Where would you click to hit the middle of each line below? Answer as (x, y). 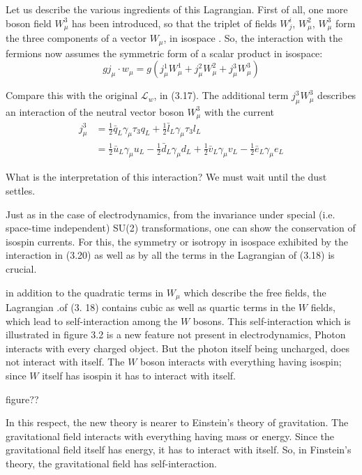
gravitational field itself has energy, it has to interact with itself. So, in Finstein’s (179, 450)
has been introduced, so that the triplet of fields (174, 23)
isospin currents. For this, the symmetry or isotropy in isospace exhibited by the (177, 241)
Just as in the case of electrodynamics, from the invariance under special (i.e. (171, 214)
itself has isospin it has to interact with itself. (139, 376)
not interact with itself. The (65, 362)
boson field (29, 23)
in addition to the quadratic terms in (85, 292)
